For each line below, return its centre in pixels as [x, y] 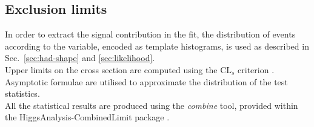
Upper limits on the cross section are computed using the [111, 69]
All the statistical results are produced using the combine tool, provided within [152, 105]
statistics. [22, 93]
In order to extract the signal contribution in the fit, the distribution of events [150, 34]
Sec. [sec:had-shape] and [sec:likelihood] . [80, 58]
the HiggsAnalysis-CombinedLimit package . [87, 117]
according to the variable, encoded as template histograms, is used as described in [157, 46]
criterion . [256, 69]
